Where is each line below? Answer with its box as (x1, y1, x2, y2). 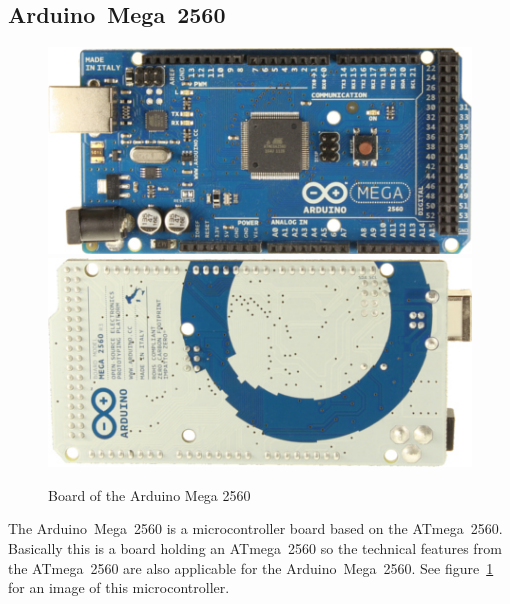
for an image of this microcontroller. (8, 577, 230, 598)
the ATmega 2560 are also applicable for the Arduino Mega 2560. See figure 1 (8, 557, 494, 578)
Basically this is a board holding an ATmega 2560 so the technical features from (8, 538, 502, 559)
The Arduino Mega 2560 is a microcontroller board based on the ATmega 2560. (8, 518, 503, 539)
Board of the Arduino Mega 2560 (48, 484, 251, 505)
